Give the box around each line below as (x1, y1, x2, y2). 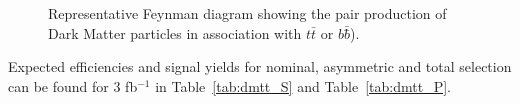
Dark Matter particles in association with (48, 22, 302, 43)
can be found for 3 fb (8, 75, 138, 96)
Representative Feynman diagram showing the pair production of (48, 3, 447, 23)
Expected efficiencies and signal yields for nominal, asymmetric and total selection (8, 56, 512, 77)
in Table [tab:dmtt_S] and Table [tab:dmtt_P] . (155, 75, 452, 96)
